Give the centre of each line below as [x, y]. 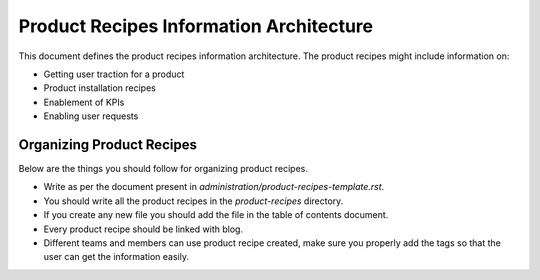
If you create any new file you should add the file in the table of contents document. [216, 215]
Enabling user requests [91, 116]
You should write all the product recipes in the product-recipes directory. [193, 201]
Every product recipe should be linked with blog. [143, 229]
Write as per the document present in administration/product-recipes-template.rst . [214, 187]
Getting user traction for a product [114, 74]
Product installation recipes [100, 88]
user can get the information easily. [116, 257]
